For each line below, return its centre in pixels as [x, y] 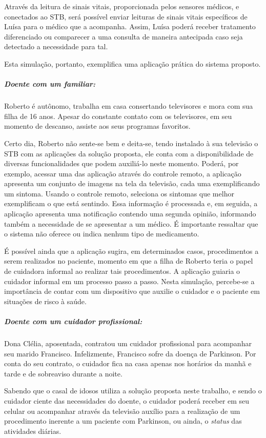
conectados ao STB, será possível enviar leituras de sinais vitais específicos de [126, 16]
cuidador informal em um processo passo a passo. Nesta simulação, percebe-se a [129, 281]
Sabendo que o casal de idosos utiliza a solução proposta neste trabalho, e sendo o [133, 391]
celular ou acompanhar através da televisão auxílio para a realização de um [122, 411]
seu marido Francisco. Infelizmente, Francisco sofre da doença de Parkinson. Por [130, 353]
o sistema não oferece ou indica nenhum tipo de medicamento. [102, 234]
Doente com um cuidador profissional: [73, 321]
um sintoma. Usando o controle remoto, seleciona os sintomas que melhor [119, 193]
